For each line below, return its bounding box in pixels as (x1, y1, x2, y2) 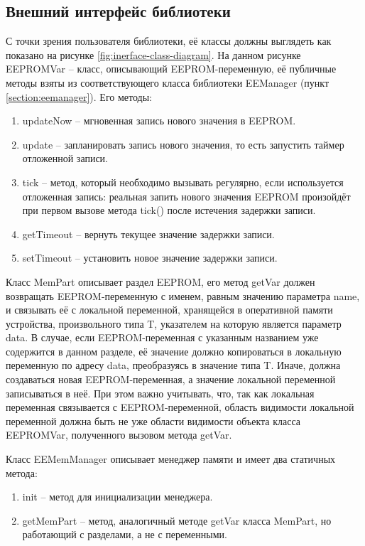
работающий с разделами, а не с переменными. (22, 527, 227, 542)
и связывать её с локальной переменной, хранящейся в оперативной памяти (6, 302, 333, 317)
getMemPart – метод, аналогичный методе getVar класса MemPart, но (22, 513, 332, 528)
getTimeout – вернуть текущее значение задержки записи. (22, 226, 275, 241)
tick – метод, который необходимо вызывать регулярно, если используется (22, 174, 344, 189)
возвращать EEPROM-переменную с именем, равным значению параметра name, (6, 288, 360, 303)
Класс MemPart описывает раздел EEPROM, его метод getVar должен (6, 274, 315, 289)
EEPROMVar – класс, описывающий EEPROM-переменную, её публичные (6, 61, 337, 76)
